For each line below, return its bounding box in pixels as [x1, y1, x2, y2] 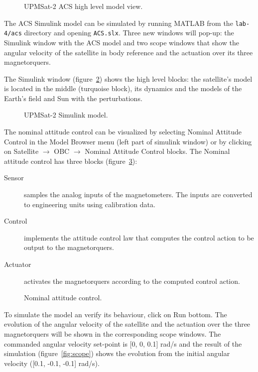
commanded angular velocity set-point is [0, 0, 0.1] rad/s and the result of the [4, 338, 242, 349]
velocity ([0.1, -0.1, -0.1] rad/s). [4, 358, 100, 368]
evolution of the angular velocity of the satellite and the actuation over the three [4, 319, 251, 329]
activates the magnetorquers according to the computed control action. [24, 275, 240, 286]
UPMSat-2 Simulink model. [24, 110, 108, 120]
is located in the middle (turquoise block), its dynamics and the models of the [4, 83, 242, 94]
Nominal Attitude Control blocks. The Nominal [85, 146, 230, 156]
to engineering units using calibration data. [24, 199, 155, 209]
